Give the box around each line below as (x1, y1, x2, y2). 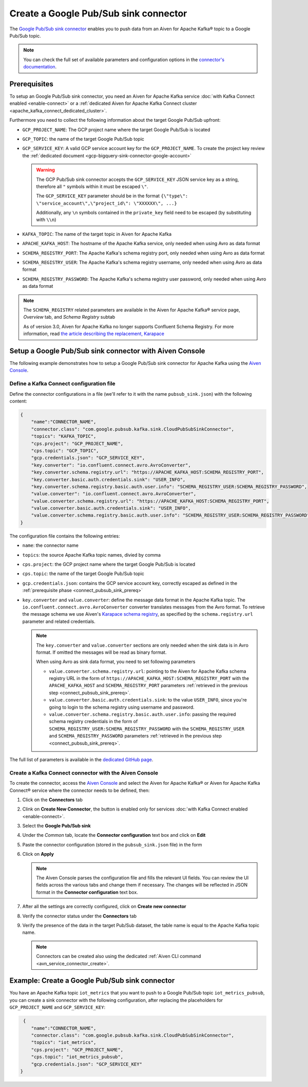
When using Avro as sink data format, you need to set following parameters (36, 658, 196, 665)
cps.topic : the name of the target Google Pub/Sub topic (22, 570, 145, 577)
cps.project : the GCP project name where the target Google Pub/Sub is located (22, 561, 196, 567)
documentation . (23, 64, 57, 70)
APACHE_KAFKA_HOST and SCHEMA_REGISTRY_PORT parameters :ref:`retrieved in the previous (49, 683, 248, 689)
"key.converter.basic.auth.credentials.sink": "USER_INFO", (31, 476, 186, 483)
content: (9, 398, 28, 404)
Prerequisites (9, 80, 53, 88)
